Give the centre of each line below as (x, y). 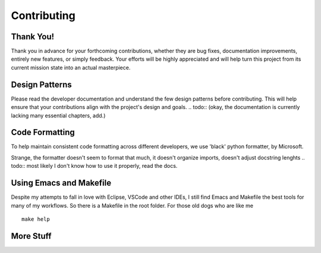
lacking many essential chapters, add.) (58, 115)
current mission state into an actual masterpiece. (71, 67)
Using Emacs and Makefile (61, 183)
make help (36, 219)
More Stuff (31, 236)
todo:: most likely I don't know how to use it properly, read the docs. (94, 166)
